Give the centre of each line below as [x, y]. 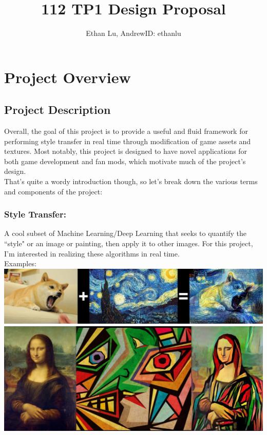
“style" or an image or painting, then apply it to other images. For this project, [129, 243]
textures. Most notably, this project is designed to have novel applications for [126, 151]
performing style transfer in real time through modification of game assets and [128, 141]
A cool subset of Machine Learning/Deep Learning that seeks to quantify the [125, 233]
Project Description [58, 110]
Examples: [20, 263]
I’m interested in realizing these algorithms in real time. [92, 253]
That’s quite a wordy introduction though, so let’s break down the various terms [131, 181]
